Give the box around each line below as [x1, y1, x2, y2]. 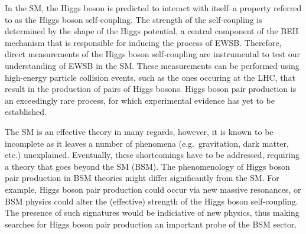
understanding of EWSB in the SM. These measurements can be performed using [5, 59, 300, 71]
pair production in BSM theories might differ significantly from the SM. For [5, 172, 279, 184]
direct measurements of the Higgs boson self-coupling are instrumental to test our [5, 48, 301, 60]
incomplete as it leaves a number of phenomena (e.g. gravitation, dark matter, [5, 137, 289, 149]
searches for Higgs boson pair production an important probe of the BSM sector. [5, 217, 297, 230]
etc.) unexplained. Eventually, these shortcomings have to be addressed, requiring [5, 149, 300, 161]
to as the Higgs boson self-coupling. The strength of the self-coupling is [5, 13, 262, 25]
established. [5, 106, 47, 118]
